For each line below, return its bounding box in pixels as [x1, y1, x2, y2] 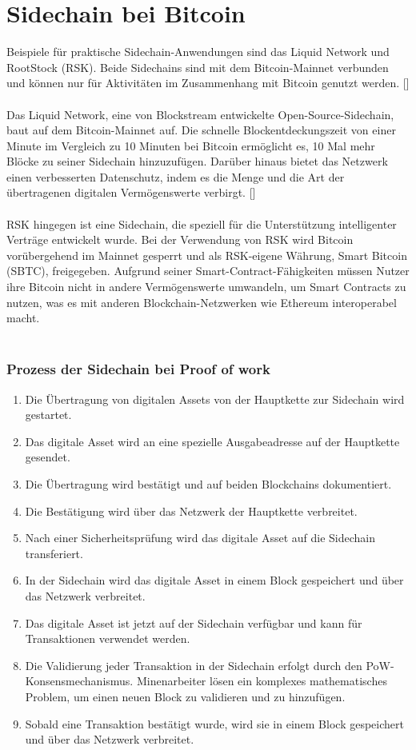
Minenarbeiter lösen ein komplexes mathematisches [136, 672, 387, 689]
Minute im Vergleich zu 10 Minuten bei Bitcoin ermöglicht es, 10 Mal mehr [6, 137, 375, 154]
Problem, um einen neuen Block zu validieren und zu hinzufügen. [25, 688, 346, 704]
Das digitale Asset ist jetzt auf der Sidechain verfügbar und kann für [25, 614, 362, 631]
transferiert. [25, 545, 83, 561]
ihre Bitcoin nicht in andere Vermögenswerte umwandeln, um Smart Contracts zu [6, 278, 406, 295]
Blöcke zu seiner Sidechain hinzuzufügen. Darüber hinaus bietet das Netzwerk [6, 153, 388, 170]
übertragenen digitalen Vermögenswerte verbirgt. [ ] [6, 184, 256, 201]
